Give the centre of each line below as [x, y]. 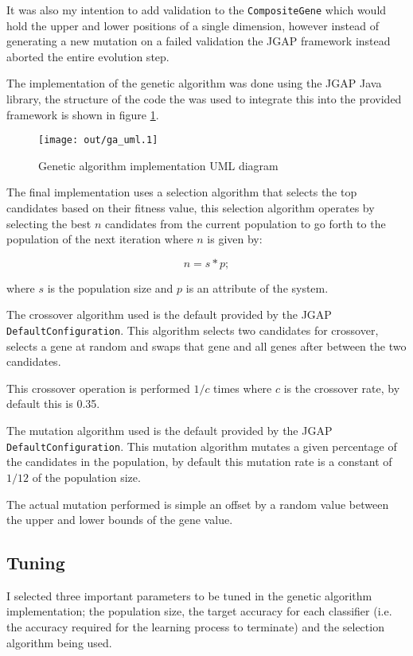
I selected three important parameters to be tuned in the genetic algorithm [189, 595]
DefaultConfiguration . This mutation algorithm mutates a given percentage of [202, 446]
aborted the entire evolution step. [88, 56]
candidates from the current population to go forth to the [245, 223]
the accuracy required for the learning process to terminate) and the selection [195, 627]
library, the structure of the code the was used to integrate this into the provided [204, 99]
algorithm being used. [59, 642]
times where [243, 388]
